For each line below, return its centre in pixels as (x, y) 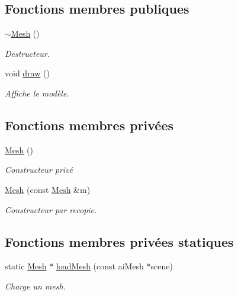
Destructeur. (28, 53)
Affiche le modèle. (37, 93)
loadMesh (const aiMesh (100, 266)
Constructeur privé (39, 170)
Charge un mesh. (35, 286)
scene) (162, 266)
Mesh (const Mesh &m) (48, 189)
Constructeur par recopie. (51, 209)
